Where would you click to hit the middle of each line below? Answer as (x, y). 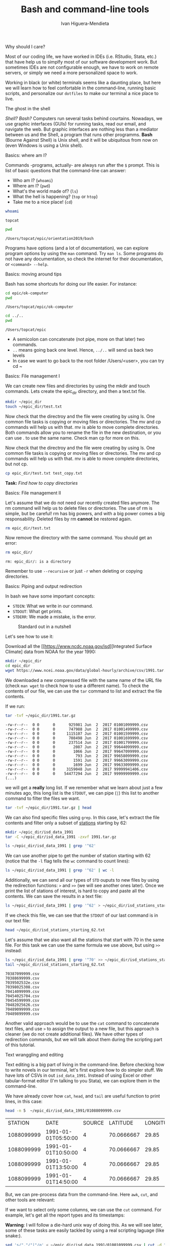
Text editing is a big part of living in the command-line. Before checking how (85, 1064)
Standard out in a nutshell (45, 627)
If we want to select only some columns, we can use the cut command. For (83, 1209)
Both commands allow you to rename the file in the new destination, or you (83, 432)
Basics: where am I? (26, 155)
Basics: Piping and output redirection (44, 586)
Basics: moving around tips (33, 274)
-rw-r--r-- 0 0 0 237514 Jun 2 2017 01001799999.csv (77, 742)
